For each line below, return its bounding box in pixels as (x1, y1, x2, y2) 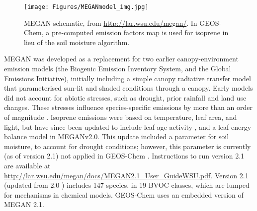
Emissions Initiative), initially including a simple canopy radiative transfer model (4, 73, 251, 83)
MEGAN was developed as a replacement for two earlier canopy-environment (4, 53, 239, 64)
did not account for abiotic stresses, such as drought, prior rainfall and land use (4, 92, 247, 103)
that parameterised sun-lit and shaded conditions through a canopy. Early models (4, 83, 253, 93)
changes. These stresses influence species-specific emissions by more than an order (4, 102, 253, 112)
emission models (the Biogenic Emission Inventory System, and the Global (4, 63, 231, 74)
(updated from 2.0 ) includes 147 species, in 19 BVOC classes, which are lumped (4, 180, 250, 190)
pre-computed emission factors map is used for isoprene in (51, 27, 229, 38)
